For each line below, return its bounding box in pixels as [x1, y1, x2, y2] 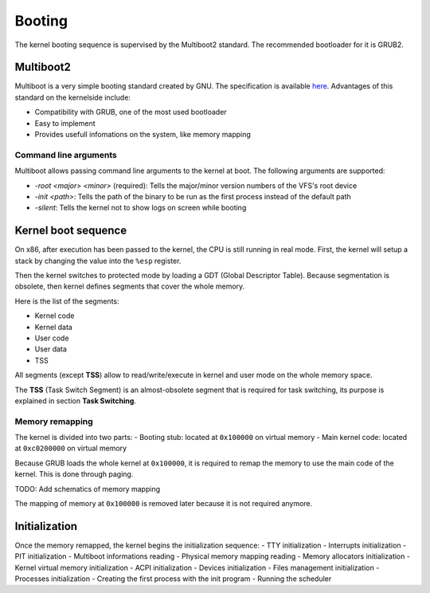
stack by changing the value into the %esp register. [14, 256, 182, 265]
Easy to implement [34, 118, 96, 128]
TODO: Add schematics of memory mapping [14, 484, 161, 493]
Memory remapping [14, 415, 93, 426]
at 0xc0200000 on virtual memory [14, 443, 127, 454]
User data [34, 344, 68, 354]
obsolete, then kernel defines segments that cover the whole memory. [14, 281, 245, 291]
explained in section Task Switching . [14, 395, 137, 406]
